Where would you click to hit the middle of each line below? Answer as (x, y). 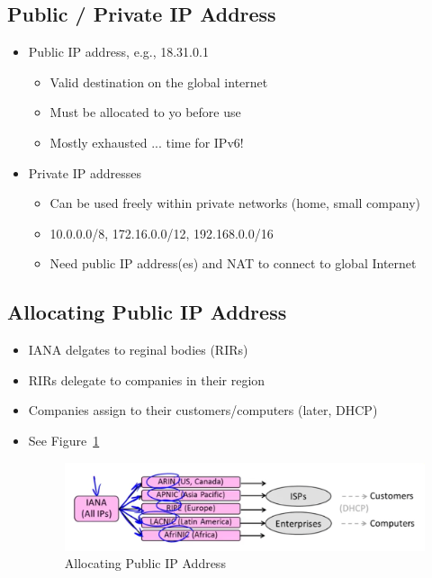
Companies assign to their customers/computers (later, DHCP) (203, 410)
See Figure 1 (64, 440)
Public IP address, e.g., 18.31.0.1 (118, 52)
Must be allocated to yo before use (145, 112)
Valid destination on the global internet (159, 81)
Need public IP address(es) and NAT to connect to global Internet (233, 263)
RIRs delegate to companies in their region (147, 379)
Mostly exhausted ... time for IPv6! (147, 142)
